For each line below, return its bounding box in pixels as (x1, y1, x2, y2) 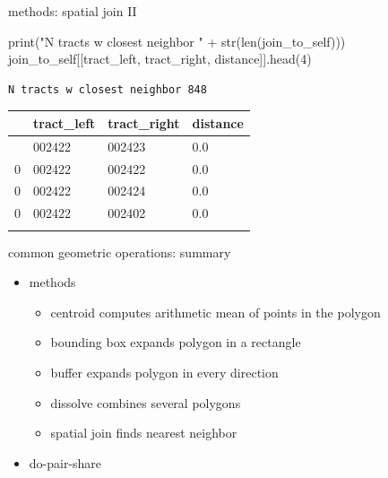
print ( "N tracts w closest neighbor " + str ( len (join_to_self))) (8, 31, 346, 50)
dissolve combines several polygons (50, 393, 241, 412)
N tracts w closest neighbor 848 (8, 83, 207, 96)
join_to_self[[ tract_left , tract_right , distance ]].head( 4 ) (8, 49, 312, 68)
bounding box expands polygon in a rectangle (50, 333, 301, 352)
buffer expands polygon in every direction (50, 362, 279, 381)
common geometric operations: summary (8, 242, 231, 261)
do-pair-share (29, 453, 102, 472)
